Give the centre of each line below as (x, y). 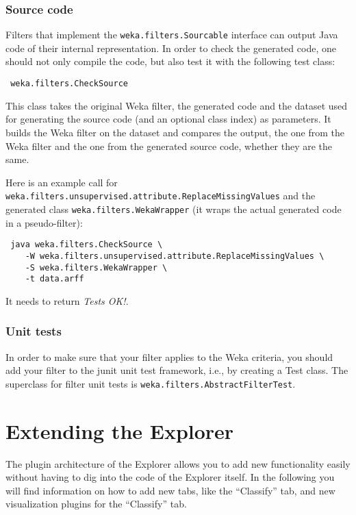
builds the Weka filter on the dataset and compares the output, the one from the (175, 132)
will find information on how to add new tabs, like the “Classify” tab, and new (170, 490)
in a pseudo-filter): (44, 222)
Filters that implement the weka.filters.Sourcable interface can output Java (172, 35)
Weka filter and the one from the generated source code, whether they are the (169, 146)
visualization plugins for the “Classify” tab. (96, 504)
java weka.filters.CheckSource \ (87, 245)
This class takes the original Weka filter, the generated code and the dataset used (177, 105)
